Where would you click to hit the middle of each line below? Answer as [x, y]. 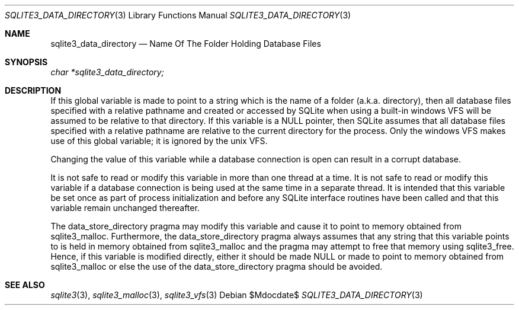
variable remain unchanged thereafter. [125, 208]
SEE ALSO [25, 285]
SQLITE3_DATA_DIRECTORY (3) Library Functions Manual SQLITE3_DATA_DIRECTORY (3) [178, 15]
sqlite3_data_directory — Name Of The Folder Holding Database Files [186, 44]
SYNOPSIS [26, 62]
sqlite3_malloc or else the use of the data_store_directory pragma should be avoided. [217, 266]
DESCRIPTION [33, 90]
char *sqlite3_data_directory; [107, 72]
